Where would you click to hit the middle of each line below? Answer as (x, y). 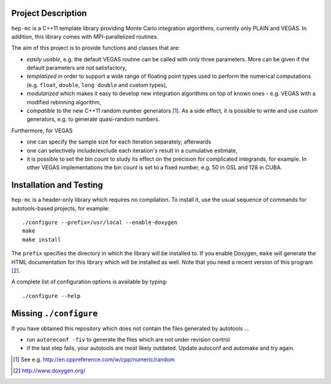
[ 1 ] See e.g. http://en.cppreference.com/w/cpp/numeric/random (94, 359)
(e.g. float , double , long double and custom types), (97, 85)
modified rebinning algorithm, (64, 102)
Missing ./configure (55, 313)
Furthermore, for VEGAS (42, 130)
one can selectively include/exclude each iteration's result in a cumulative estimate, (132, 150)
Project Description (49, 13)
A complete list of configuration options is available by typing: (89, 282)
